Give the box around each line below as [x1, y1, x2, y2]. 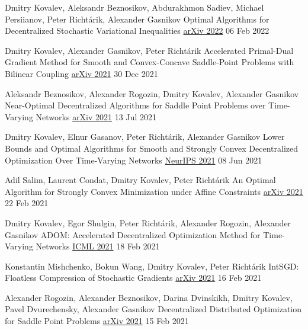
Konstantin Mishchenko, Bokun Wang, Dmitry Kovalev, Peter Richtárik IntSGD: [5, 259, 299, 272]
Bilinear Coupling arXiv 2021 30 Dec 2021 [5, 67, 158, 79]
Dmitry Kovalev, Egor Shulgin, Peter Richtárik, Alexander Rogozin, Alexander [5, 216, 291, 229]
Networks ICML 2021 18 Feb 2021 [36, 240, 160, 252]
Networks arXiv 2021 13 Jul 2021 [36, 110, 156, 123]
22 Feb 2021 [5, 197, 49, 209]
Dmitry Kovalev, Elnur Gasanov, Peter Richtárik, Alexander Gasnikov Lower [5, 130, 285, 143]
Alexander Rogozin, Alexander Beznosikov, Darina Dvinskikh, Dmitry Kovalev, [5, 291, 293, 303]
